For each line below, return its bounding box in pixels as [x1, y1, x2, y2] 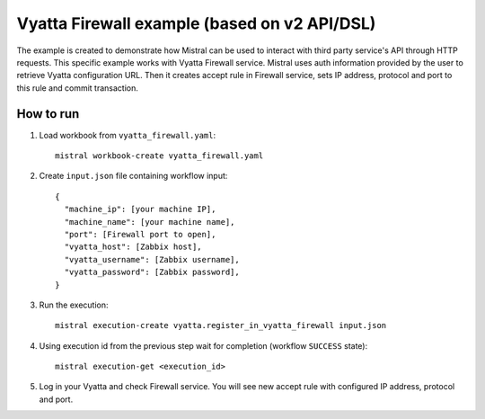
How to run [16, 106, 80, 121]
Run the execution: [39, 299, 109, 310]
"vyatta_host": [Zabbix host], [64, 242, 202, 252]
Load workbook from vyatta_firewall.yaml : [39, 129, 216, 140]
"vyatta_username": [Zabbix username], [64, 254, 240, 264]
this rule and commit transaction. [16, 82, 138, 94]
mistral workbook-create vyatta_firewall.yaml [55, 151, 264, 161]
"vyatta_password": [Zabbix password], [64, 267, 240, 278]
